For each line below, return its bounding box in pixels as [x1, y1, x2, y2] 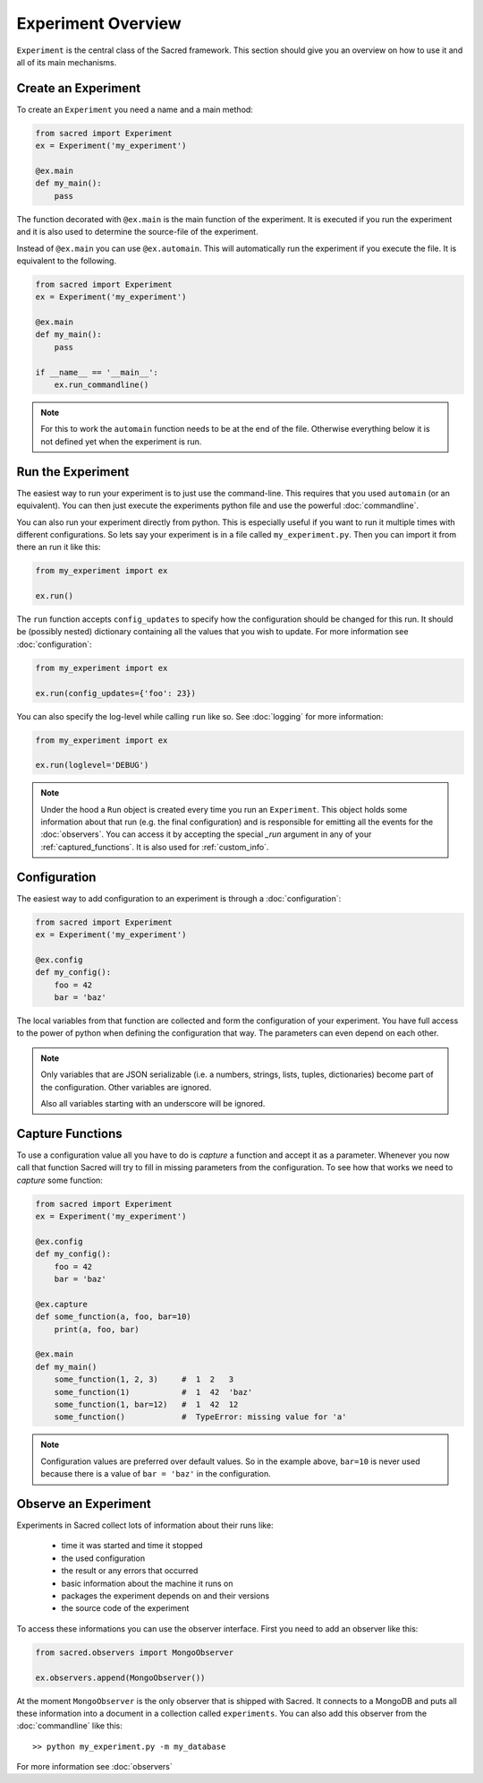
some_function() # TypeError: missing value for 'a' [54, 1412, 347, 1422]
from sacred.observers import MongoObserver [35, 1647, 234, 1658]
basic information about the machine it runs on [61, 1578, 233, 1589]
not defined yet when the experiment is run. [40, 435, 202, 447]
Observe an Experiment [16, 1496, 151, 1512]
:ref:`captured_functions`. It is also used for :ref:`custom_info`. [40, 841, 269, 852]
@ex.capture [35, 1299, 89, 1309]
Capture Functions [16, 1125, 123, 1141]
